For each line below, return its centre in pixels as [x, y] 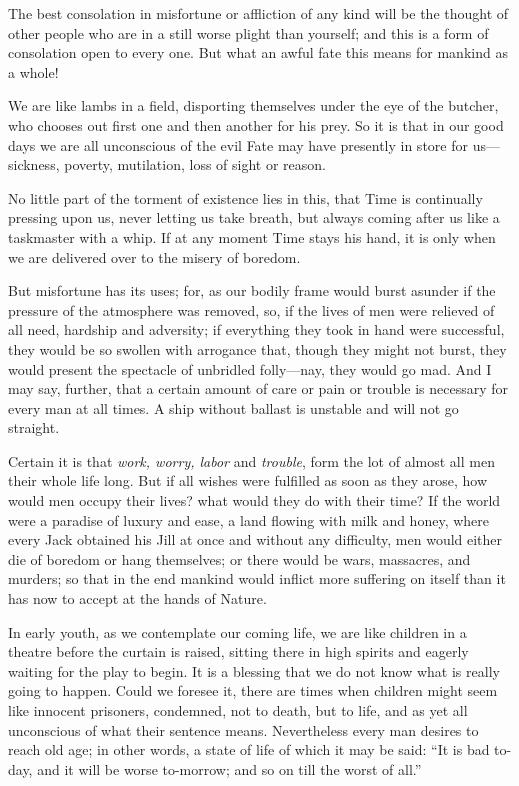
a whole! [33, 71]
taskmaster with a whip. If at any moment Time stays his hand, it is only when [252, 236]
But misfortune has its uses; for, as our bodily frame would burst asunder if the [252, 290]
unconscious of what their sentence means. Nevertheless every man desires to [243, 729]
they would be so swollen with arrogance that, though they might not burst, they [257, 348]
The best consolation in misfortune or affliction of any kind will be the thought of [258, 13]
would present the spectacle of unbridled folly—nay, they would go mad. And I [250, 368]
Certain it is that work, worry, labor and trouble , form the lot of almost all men [251, 460]
